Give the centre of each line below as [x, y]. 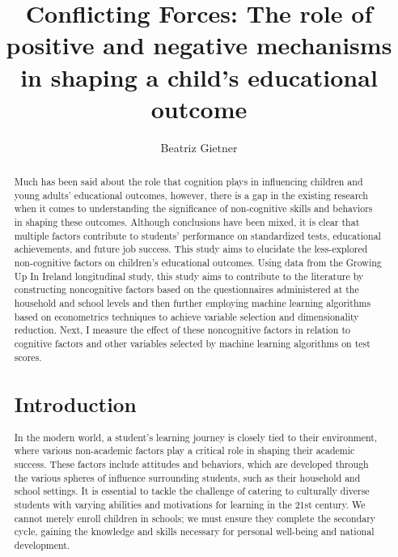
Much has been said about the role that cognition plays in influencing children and [188, 182]
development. [42, 545]
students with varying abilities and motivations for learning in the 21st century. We [190, 505]
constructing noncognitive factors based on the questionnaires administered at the [186, 289]
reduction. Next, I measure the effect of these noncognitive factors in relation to [182, 330]
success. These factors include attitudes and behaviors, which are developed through [191, 464]
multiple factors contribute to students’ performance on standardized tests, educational [197, 235]
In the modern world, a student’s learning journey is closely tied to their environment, [196, 437]
